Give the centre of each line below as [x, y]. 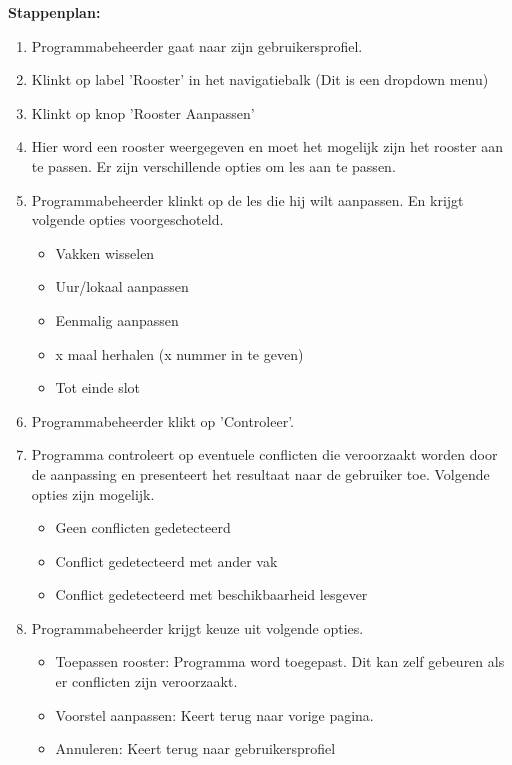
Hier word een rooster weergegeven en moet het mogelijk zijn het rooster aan [267, 146]
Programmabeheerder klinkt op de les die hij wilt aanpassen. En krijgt [247, 199]
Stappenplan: [54, 12]
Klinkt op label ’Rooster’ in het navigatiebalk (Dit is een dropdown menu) [260, 79]
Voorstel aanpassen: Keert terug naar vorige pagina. [214, 714]
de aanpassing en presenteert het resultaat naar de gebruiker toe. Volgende [260, 473]
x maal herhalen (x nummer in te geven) [179, 353]
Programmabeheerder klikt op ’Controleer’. [162, 420]
